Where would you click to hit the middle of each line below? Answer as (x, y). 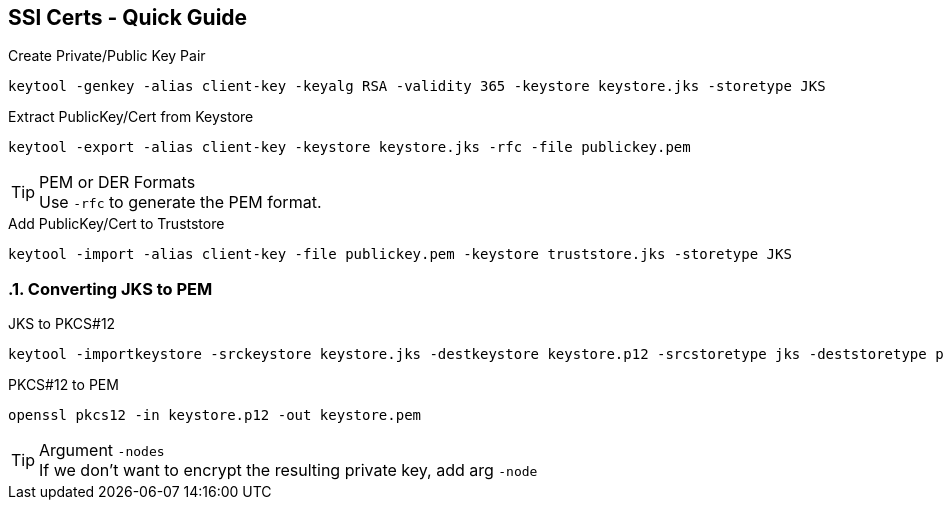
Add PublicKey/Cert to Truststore (116, 224)
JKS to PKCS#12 (62, 324)
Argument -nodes (102, 450)
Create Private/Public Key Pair (107, 56)
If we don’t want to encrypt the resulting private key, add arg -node (288, 470)
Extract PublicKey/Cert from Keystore (131, 117)
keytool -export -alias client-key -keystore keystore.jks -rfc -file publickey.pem (349, 147)
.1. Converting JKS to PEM (110, 288)
